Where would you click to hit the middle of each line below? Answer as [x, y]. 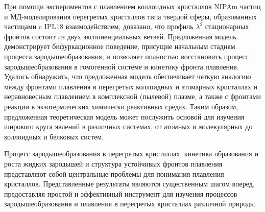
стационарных [227, 26]
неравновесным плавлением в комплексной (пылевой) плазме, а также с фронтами [132, 96]
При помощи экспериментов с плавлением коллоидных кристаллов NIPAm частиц [132, 6]
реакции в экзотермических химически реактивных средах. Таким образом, [121, 106]
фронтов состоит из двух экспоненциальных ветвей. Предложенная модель [120, 36]
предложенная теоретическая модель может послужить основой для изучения [124, 116]
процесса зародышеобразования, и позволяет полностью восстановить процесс [126, 56]
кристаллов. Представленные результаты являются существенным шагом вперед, [129, 184]
